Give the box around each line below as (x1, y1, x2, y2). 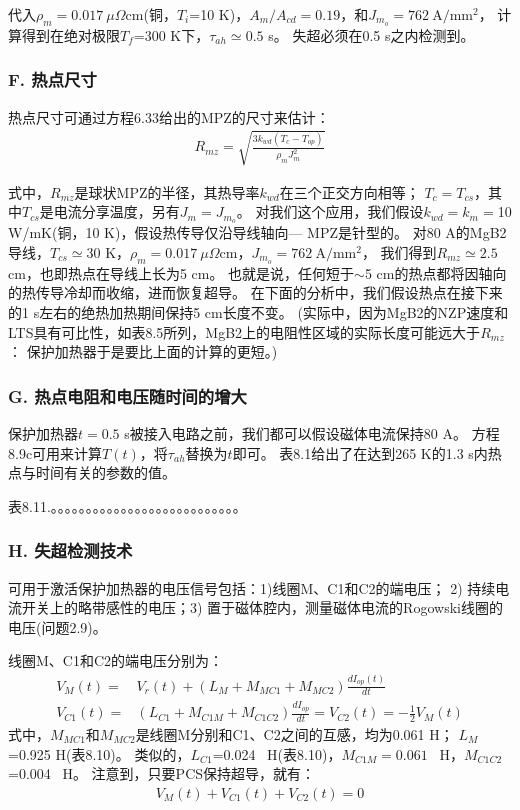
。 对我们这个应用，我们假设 (236, 201, 424, 222)
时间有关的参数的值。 (35, 462, 176, 483)
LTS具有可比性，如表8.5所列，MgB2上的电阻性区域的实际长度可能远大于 (8, 321, 481, 342)
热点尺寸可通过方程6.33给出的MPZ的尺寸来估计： (8, 106, 330, 127)
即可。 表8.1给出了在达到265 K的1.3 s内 (232, 442, 488, 463)
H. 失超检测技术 (8, 538, 133, 563)
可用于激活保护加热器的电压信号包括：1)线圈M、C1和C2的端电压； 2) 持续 (8, 577, 496, 598)
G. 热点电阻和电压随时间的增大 (8, 383, 247, 408)
